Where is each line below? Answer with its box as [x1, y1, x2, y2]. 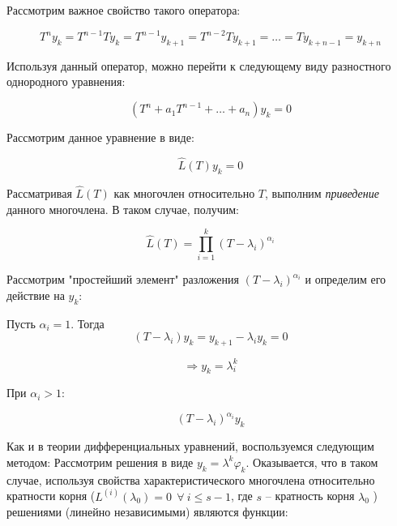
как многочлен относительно [113, 184, 255, 201]
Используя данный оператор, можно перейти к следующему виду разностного [6, 57, 391, 74]
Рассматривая [6, 184, 72, 201]
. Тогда [70, 314, 105, 331]
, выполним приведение [265, 184, 379, 201]
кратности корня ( [6, 487, 96, 504]
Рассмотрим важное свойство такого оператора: [6, 2, 241, 18]
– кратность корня [265, 487, 355, 504]
